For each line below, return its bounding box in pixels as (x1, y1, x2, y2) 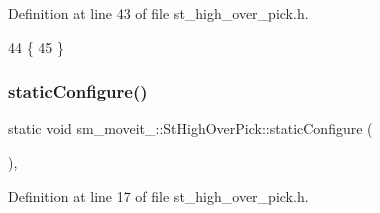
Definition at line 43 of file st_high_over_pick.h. (8, 3, 309, 23)
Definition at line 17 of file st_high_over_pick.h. (8, 185, 309, 206)
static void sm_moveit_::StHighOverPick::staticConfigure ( (8, 118, 373, 139)
